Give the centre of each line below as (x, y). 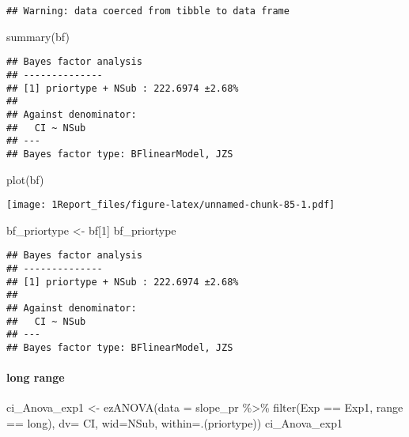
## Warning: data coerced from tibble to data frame (148, 11)
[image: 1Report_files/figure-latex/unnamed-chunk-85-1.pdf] (171, 205)
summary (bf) (38, 36)
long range (36, 377)
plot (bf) (25, 179)
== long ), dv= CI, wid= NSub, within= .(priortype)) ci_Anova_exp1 (174, 422)
